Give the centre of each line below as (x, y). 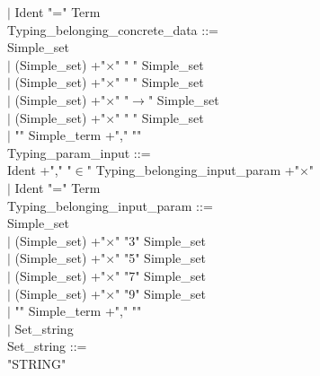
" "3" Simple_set (161, 240)
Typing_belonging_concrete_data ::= (113, 29)
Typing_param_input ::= (79, 152)
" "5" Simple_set (161, 258)
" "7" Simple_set (161, 275)
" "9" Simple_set (161, 293)
